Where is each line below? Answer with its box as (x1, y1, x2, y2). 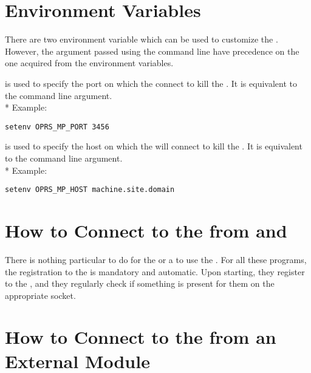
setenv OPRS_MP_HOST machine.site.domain (5, 185, 175, 194)
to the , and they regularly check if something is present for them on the (5, 277, 275, 290)
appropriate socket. (5, 289, 76, 301)
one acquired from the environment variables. (5, 56, 174, 69)
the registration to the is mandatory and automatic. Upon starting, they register (5, 265, 305, 278)
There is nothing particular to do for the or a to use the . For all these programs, (5, 253, 307, 265)
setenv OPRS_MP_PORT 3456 (5, 122, 109, 131)
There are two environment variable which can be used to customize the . (5, 33, 278, 46)
